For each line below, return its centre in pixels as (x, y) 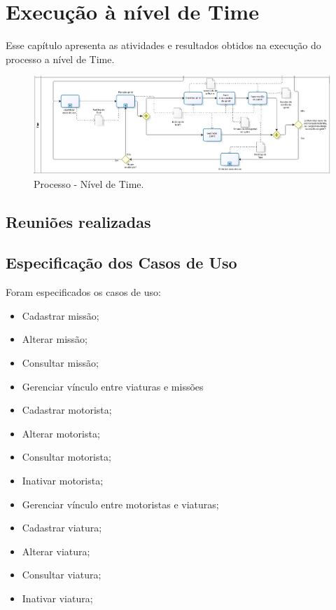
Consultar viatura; (62, 575)
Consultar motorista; (66, 457)
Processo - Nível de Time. (89, 183)
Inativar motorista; (63, 480)
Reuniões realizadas (78, 221)
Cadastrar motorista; (67, 410)
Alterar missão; (55, 339)
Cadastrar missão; (61, 315)
